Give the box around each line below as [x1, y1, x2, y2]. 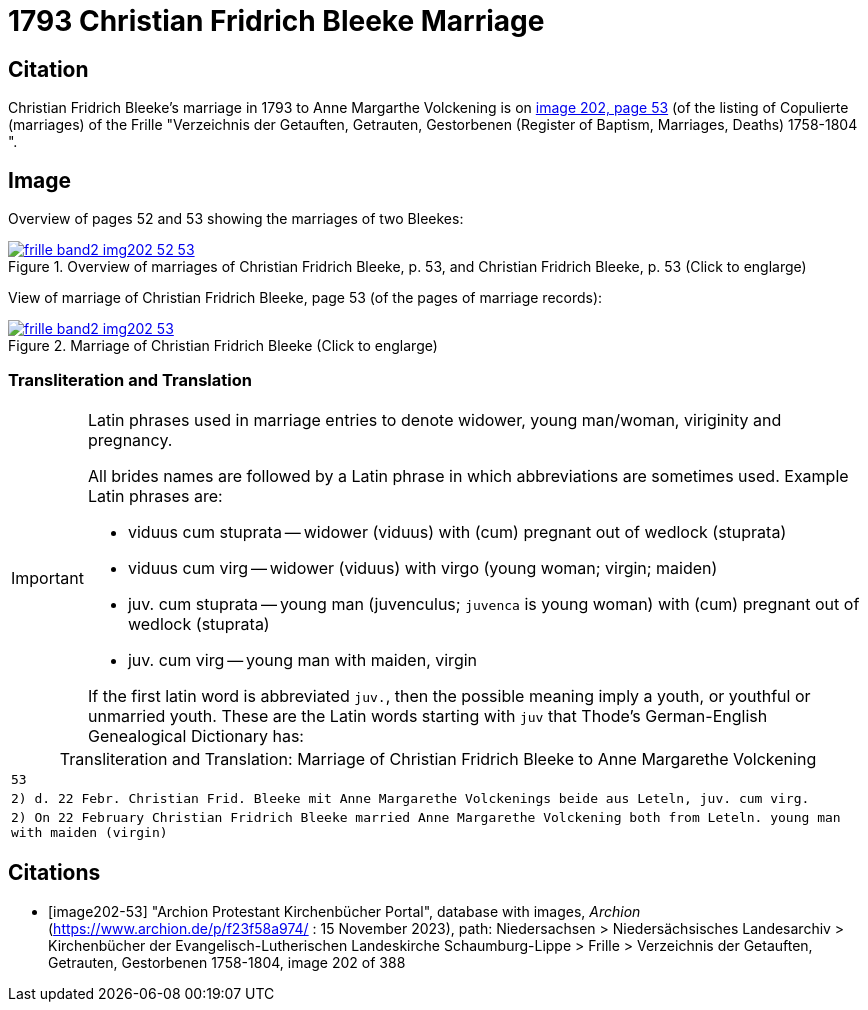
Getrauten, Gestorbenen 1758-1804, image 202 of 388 [48, 953, 406, 971]
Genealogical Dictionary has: [87, 725, 304, 746]
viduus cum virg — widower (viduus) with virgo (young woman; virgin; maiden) [127, 557, 718, 578]
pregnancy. [87, 429, 173, 450]
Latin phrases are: [87, 485, 223, 506]
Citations [8, 860, 101, 886]
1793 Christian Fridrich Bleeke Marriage [8, 4, 545, 38]
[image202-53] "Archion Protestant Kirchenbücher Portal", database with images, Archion [48, 902, 641, 920]
